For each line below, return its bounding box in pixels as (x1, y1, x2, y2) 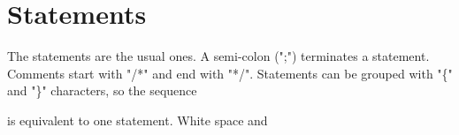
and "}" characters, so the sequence (7, 81, 197, 100)
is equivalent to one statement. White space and (7, 110, 268, 129)
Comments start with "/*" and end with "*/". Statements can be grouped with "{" (7, 64, 453, 82)
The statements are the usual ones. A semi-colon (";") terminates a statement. (7, 47, 430, 65)
